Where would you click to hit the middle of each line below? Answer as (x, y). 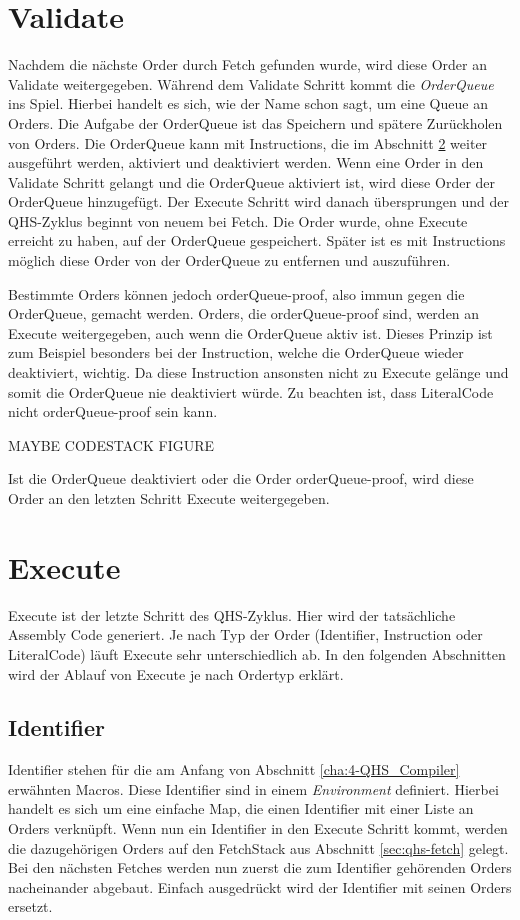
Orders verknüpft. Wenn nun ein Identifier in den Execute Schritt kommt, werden (258, 828)
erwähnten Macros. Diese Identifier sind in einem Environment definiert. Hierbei (253, 788)
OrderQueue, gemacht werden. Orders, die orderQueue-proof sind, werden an (244, 313)
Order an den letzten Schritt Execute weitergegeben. (169, 498)
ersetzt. (30, 906)
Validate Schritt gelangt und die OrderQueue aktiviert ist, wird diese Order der (252, 181)
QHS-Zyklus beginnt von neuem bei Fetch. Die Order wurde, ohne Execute (238, 220)
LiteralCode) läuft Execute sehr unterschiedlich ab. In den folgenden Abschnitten (257, 653)
